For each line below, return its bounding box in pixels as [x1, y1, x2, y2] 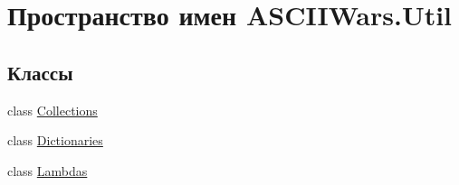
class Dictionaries [7, 131, 103, 150]
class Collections [7, 100, 98, 119]
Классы [7, 58, 73, 86]
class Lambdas [7, 161, 88, 180]
